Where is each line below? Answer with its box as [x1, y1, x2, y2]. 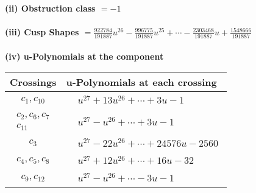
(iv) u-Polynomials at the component [5, 49, 164, 62]
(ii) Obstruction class [5, 2, 96, 14]
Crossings [10, 75, 57, 89]
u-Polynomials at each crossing [66, 75, 217, 89]
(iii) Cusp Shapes [5, 26, 79, 38]
